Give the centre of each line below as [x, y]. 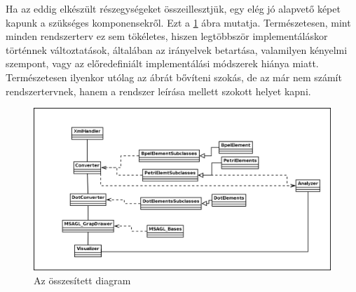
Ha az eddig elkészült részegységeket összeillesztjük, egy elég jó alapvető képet [173, 8]
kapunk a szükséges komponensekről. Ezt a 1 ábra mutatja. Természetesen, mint [178, 22]
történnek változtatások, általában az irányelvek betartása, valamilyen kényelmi [177, 49]
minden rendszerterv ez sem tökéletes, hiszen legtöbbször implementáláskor [167, 36]
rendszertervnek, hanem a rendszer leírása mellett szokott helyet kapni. [158, 91]
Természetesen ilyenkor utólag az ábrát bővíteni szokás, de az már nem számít [174, 77]
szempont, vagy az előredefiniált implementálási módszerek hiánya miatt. [162, 63]
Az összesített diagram [82, 280]
